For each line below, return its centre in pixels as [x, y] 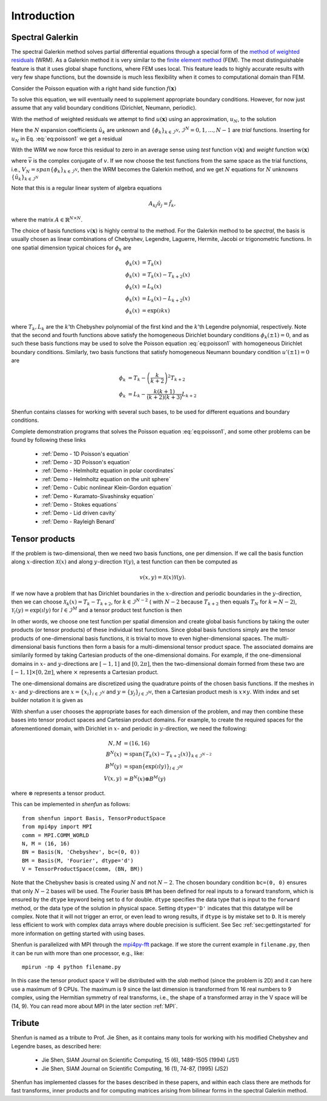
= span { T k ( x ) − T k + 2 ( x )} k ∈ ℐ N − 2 [168, 755]
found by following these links [48, 440]
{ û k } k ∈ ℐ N [25, 178]
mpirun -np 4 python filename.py [71, 967]
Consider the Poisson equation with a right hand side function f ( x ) [94, 88]
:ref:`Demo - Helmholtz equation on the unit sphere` [106, 479]
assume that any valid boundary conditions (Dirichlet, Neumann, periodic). [104, 108]
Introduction [43, 16]
